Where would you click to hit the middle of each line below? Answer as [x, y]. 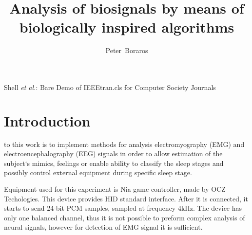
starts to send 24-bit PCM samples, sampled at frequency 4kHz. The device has [123, 208]
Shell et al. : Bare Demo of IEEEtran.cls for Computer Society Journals [110, 87]
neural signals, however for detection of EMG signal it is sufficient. [103, 227]
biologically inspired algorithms [127, 27]
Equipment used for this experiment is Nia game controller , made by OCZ [115, 189]
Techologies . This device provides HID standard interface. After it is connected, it [126, 198]
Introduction [47, 120]
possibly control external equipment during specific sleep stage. [98, 172]
